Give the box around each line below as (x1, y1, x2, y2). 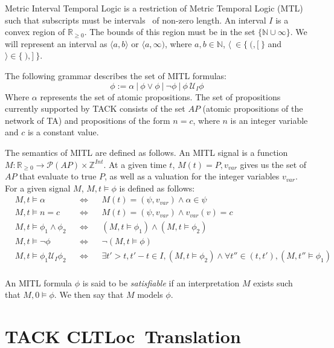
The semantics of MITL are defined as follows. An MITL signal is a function (5, 146, 288, 158)
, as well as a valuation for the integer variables (104, 170, 280, 182)
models (137, 288, 163, 301)
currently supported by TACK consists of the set (5, 102, 185, 115)
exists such (253, 276, 293, 289)
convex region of (5, 25, 65, 38)
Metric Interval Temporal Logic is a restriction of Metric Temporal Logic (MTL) (5, 2, 303, 14)
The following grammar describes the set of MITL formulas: (5, 69, 226, 82)
